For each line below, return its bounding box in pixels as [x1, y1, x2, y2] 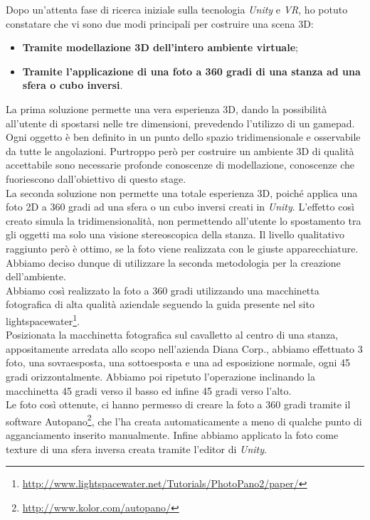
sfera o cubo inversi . [22, 78, 123, 92]
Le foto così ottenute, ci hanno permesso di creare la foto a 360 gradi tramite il [6, 397, 351, 412]
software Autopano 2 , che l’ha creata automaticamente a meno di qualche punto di [6, 411, 362, 428]
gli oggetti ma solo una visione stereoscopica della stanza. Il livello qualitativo [6, 227, 345, 242]
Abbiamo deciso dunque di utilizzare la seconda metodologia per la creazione [6, 255, 341, 270]
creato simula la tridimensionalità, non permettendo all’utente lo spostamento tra [6, 213, 361, 228]
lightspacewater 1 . [6, 311, 80, 328]
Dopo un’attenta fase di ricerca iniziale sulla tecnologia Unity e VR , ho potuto [6, 2, 348, 16]
